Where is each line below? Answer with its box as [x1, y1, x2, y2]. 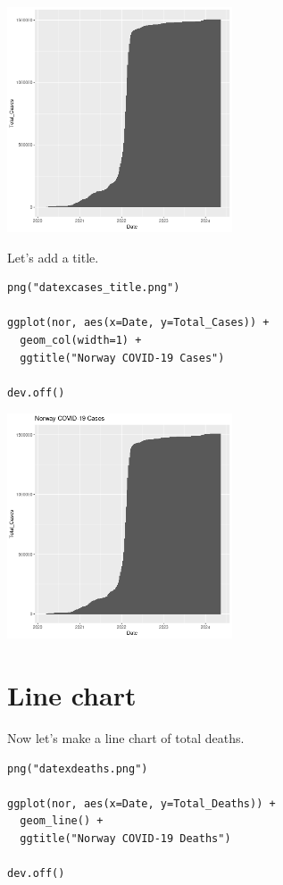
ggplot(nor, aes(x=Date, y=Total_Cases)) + [7, 316, 270, 330]
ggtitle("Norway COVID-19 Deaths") [20, 832, 231, 846]
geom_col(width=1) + [20, 333, 142, 346]
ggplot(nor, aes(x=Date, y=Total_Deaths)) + [7, 797, 276, 810]
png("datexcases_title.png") [7, 281, 180, 295]
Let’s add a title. [7, 247, 99, 266]
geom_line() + [20, 814, 104, 828]
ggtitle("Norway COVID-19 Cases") [20, 351, 225, 364]
